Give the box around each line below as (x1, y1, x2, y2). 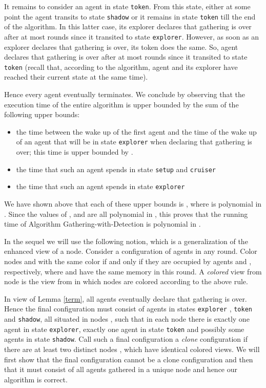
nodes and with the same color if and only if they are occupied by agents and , (4, 255, 252, 266)
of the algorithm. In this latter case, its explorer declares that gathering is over (4, 21, 252, 32)
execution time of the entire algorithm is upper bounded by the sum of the (4, 99, 239, 109)
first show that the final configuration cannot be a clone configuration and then (4, 354, 253, 364)
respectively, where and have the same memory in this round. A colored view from (4, 266, 262, 276)
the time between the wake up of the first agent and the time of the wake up (16, 126, 257, 137)
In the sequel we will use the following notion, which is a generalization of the (4, 235, 248, 246)
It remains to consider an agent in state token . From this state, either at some (4, 1, 251, 11)
